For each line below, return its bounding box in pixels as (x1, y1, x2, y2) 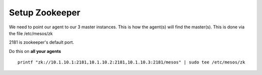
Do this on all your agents (9, 48, 62, 54)
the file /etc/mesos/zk (9, 30, 53, 36)
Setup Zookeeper (9, 7, 81, 18)
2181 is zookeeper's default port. (9, 39, 74, 45)
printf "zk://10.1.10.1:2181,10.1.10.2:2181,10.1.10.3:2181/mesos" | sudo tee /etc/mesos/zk (17, 60, 246, 65)
